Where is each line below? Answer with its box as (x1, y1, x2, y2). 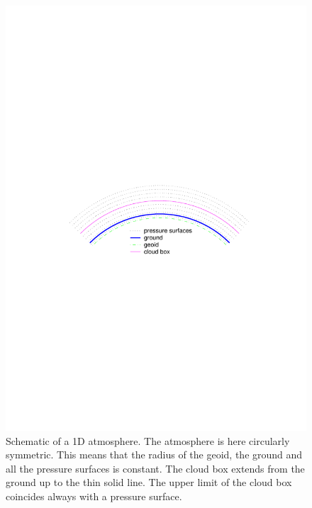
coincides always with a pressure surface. (6, 488, 182, 503)
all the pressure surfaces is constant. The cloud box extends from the (6, 461, 305, 475)
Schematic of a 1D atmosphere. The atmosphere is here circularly (6, 433, 290, 448)
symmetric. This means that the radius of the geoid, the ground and (6, 447, 303, 462)
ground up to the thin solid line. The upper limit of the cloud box (6, 475, 292, 490)
